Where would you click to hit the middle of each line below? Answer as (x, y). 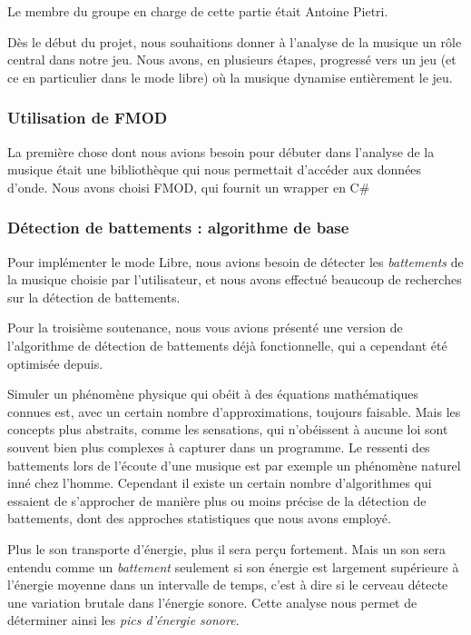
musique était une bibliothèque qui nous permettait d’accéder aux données (215, 169)
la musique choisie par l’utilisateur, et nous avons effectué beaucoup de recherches (235, 279)
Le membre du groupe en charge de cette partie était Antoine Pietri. (198, 11)
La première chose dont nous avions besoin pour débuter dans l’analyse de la (221, 151)
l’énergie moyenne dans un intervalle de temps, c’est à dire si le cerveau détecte (228, 585)
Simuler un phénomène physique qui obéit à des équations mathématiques (213, 394)
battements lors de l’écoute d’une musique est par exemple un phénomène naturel (234, 465)
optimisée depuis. (55, 363)
